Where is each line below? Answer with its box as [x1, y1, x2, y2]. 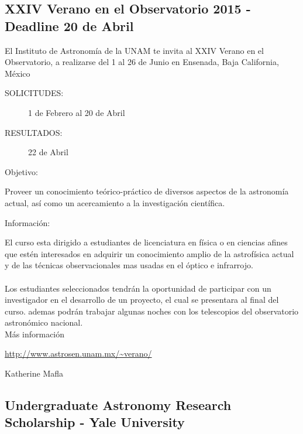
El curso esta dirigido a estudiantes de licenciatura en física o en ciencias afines [5, 236, 288, 248]
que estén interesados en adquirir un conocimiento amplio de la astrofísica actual [5, 247, 294, 259]
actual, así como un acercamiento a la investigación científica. [5, 196, 225, 209]
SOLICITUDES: [5, 87, 64, 99]
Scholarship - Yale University [5, 413, 185, 431]
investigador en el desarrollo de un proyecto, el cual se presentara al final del [5, 293, 279, 306]
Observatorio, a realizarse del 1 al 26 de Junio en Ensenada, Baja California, [5, 56, 279, 68]
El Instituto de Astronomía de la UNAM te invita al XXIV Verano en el [5, 44, 264, 56]
